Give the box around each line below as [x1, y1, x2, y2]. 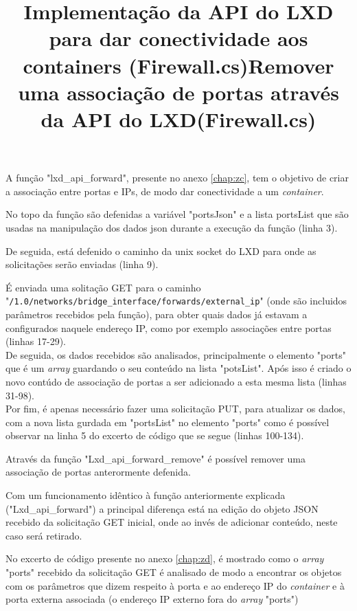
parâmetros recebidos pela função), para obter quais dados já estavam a [5, 307, 308, 321]
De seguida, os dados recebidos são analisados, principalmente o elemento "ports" [5, 347, 346, 362]
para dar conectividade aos [49, 24, 308, 52]
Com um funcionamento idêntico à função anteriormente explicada [5, 488, 286, 502]
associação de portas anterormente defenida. [5, 465, 191, 479]
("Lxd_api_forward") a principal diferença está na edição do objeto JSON [5, 501, 319, 515]
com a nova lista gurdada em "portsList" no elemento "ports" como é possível [5, 414, 330, 429]
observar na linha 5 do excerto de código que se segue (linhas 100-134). [5, 428, 304, 443]
